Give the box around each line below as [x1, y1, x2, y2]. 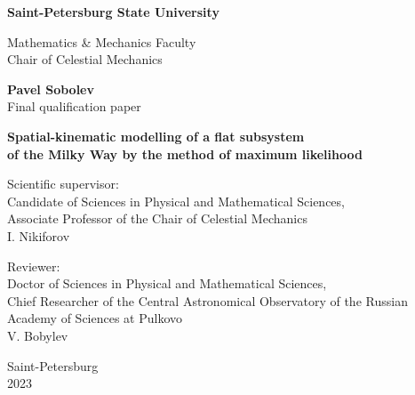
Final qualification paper [7, 97, 141, 116]
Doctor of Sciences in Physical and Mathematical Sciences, [7, 274, 327, 293]
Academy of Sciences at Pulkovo [7, 309, 183, 327]
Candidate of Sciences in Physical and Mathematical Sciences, [7, 191, 345, 210]
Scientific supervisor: [7, 174, 119, 193]
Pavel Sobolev [7, 79, 94, 98]
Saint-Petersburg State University [7, 3, 219, 20]
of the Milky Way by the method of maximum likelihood [7, 144, 363, 163]
